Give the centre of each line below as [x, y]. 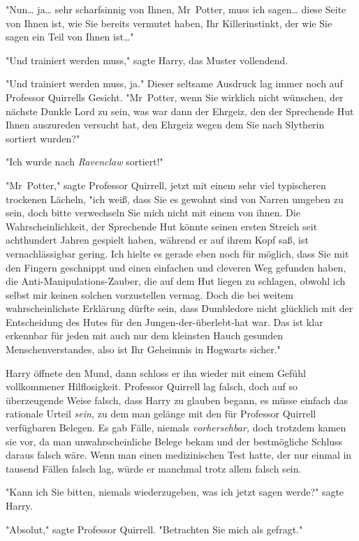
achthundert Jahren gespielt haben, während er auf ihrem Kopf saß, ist [157, 240]
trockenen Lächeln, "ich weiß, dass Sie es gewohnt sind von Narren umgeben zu [175, 199]
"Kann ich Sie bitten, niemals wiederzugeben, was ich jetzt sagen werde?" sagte [175, 492]
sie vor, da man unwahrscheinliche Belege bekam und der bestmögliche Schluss [174, 441]
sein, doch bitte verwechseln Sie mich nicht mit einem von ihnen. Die [153, 213]
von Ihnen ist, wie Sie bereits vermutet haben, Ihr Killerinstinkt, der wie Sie [169, 23]
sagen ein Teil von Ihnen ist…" [70, 37]
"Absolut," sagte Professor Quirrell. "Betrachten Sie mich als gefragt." [154, 529]
